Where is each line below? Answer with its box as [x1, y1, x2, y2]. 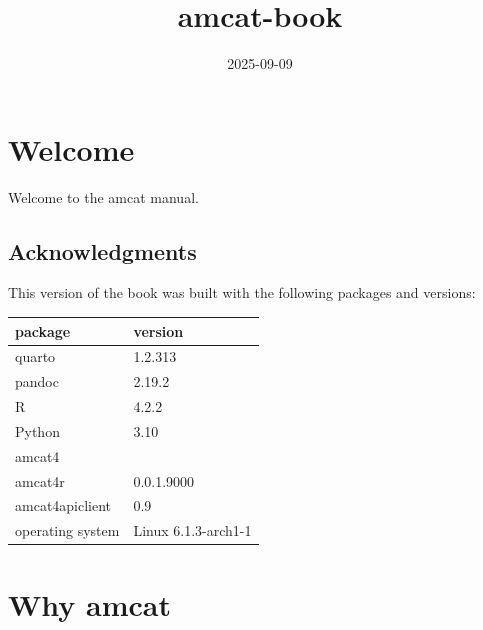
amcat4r [15, 470, 65, 491]
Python [15, 420, 60, 441]
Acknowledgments [8, 235, 197, 266]
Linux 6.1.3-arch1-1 [133, 520, 252, 541]
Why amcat [8, 583, 171, 624]
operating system [15, 520, 120, 541]
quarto [15, 346, 56, 367]
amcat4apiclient [15, 495, 112, 516]
